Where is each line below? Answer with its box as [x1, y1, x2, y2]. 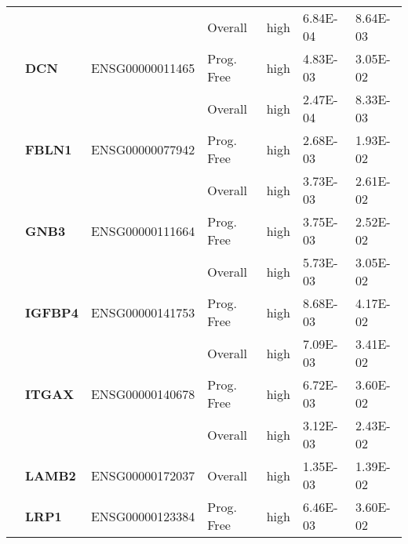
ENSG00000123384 [90, 506, 195, 525]
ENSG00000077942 [90, 140, 195, 158]
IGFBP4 [25, 303, 78, 321]
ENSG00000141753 [90, 303, 195, 321]
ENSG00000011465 [90, 58, 195, 77]
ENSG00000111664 [90, 221, 195, 240]
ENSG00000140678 [90, 384, 195, 403]
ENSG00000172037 [90, 466, 195, 484]
